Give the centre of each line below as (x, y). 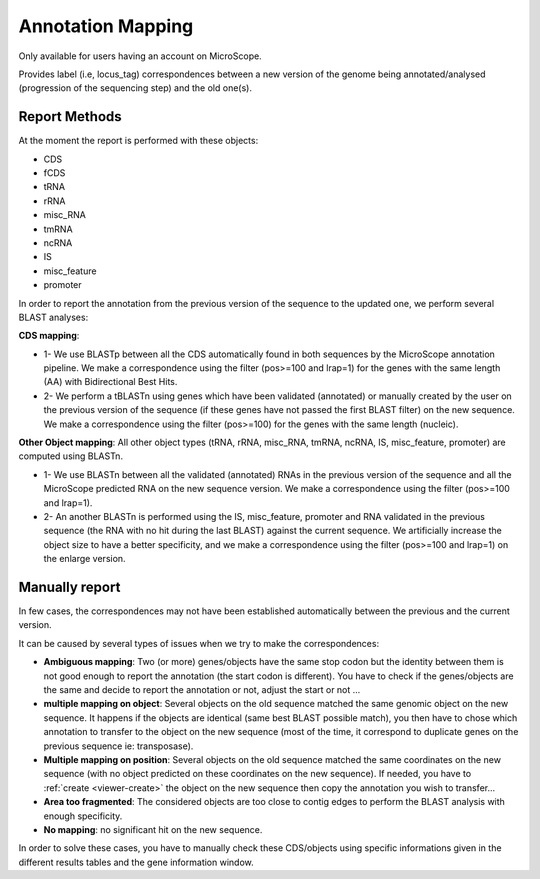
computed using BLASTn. (71, 456)
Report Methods (70, 116)
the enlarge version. (84, 559)
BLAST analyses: (53, 317)
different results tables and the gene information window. (136, 862)
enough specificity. (83, 816)
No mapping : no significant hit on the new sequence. (153, 829)
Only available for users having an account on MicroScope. (140, 56)
